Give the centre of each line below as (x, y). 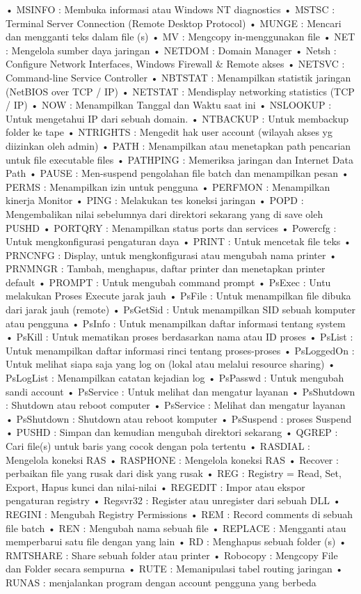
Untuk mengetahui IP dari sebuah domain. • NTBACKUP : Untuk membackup (177, 118)
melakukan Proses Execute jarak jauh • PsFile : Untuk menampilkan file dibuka (178, 296)
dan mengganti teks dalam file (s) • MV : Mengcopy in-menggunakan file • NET (180, 37)
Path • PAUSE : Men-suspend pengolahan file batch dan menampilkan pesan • (177, 173)
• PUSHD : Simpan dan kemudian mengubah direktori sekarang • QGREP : (172, 432)
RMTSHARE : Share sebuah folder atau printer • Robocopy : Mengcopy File (172, 555)
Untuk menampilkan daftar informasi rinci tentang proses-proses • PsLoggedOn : (180, 350)
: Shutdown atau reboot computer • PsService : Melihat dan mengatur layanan (176, 405)
